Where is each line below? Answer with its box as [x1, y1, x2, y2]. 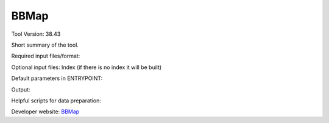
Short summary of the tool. [11, 41, 79, 48]
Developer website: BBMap [11, 108, 80, 115]
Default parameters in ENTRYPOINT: [11, 75, 103, 82]
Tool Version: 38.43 [11, 30, 61, 38]
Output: [11, 85, 30, 93]
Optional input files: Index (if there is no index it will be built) [11, 64, 162, 71]
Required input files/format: [11, 52, 80, 60]
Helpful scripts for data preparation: [11, 97, 102, 104]
